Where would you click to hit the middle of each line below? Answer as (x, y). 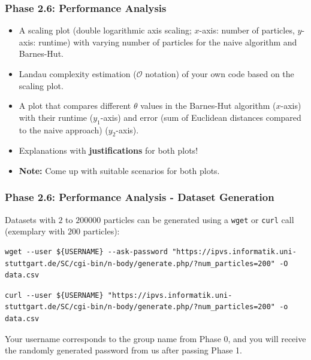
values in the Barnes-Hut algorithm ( (208, 106)
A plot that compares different (75, 106)
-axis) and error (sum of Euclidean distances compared (201, 117)
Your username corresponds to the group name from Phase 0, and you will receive (155, 338)
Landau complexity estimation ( (78, 74)
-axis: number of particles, (247, 30)
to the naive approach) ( (64, 129)
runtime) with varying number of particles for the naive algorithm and (168, 42)
